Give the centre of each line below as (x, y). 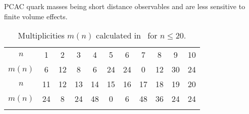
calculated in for (127, 35)
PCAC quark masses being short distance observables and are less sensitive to (125, 6)
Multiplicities (41, 35)
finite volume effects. (36, 16)
